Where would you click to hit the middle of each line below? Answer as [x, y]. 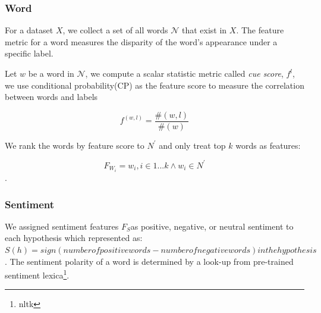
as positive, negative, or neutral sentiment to [212, 226]
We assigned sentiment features [62, 226]
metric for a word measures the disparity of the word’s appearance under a [141, 41]
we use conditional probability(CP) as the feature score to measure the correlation [155, 85]
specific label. [29, 53]
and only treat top [192, 145]
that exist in [204, 30]
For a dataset [29, 30]
